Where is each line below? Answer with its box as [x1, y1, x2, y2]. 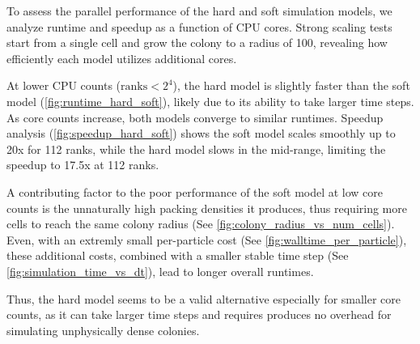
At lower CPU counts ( [6, 77, 121, 94]
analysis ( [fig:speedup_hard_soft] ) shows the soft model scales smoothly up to [6, 125, 396, 142]
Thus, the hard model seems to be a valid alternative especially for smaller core [6, 290, 401, 307]
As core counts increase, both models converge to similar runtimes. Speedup [6, 108, 384, 125]
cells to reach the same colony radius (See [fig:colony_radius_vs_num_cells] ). [6, 215, 395, 232]
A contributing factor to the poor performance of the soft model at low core [6, 183, 384, 200]
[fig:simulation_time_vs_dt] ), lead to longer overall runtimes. [6, 262, 314, 279]
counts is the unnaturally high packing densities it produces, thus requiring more [6, 199, 407, 216]
